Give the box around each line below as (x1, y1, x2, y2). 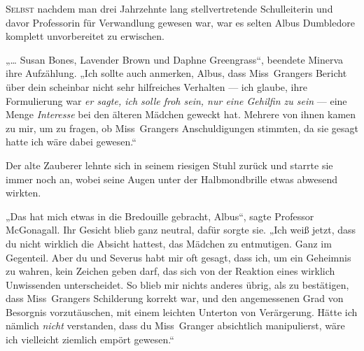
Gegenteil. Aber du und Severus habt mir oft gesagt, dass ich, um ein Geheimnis (6, 250, 351, 264)
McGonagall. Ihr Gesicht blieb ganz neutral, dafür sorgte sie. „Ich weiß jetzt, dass (6, 222, 356, 237)
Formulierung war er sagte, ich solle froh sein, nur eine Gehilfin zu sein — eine (6, 93, 347, 108)
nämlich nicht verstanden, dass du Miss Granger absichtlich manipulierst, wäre (6, 318, 345, 333)
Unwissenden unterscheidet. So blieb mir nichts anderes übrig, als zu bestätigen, (6, 277, 349, 292)
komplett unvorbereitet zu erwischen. (6, 29, 164, 43)
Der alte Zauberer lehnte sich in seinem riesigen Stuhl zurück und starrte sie (6, 157, 333, 172)
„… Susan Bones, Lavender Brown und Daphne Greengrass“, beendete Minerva (6, 52, 344, 66)
